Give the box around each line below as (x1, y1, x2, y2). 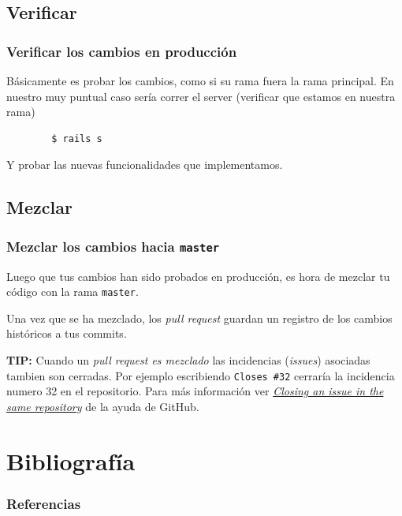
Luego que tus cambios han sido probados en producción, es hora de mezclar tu (6, 267, 390, 284)
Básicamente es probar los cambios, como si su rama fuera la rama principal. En (6, 73, 394, 88)
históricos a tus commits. (6, 325, 127, 342)
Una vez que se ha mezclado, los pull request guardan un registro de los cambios (6, 309, 393, 326)
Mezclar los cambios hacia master (6, 236, 220, 256)
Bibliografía (6, 444, 136, 477)
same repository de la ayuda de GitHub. (6, 398, 199, 414)
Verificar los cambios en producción (6, 41, 237, 61)
